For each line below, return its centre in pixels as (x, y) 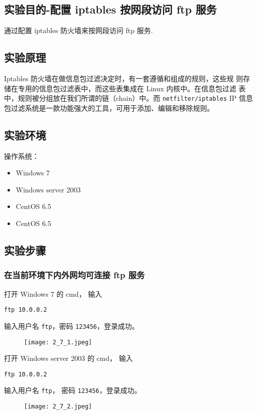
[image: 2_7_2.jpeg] (58, 407)
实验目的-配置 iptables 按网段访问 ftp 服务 (110, 9)
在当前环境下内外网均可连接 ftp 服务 (74, 275)
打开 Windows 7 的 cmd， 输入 (53, 293)
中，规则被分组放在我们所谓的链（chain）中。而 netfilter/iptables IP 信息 (128, 98)
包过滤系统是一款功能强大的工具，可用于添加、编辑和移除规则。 (109, 108)
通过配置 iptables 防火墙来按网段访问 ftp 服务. (78, 30)
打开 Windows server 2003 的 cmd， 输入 (68, 358)
